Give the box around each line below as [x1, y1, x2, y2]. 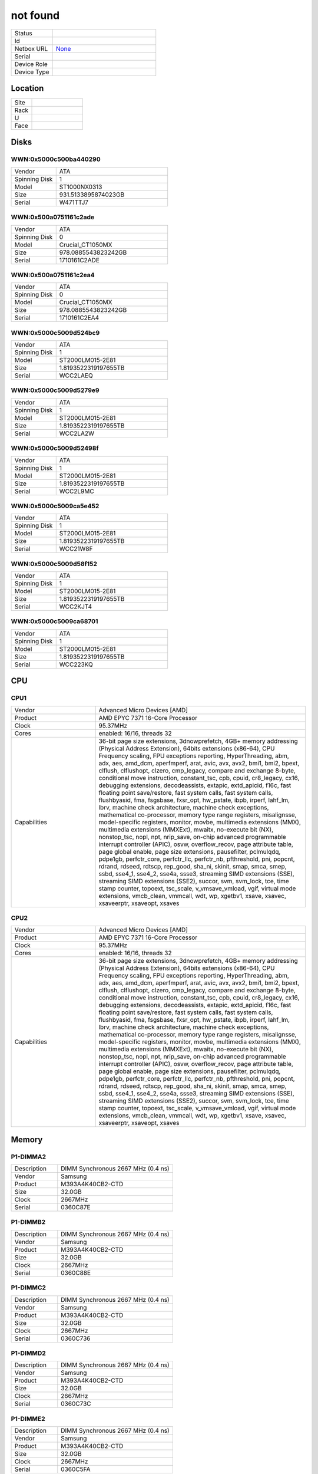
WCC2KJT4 [59, 603, 92, 611]
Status [14, 29, 32, 37]
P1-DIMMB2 [11, 1218, 46, 1226]
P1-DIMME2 [11, 1414, 45, 1423]
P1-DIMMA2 [11, 1153, 47, 1161]
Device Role [14, 60, 48, 68]
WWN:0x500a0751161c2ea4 [11, 271, 95, 279]
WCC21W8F [59, 545, 93, 553]
